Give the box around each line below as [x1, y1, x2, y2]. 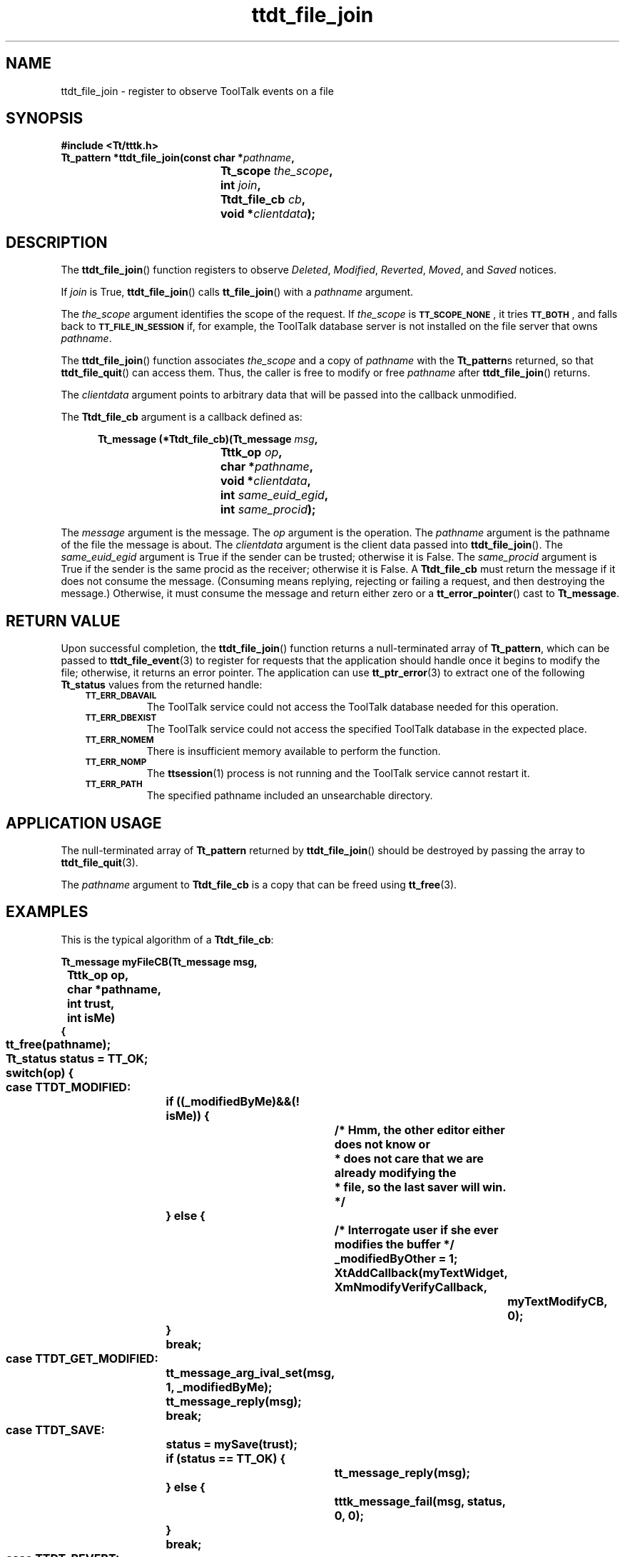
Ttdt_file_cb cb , [220, 192, 306, 207]
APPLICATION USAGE [6, 813, 162, 832]
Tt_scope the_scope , [220, 164, 333, 179]
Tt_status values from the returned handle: [61, 679, 263, 691]
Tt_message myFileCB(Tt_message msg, [61, 955, 258, 968]
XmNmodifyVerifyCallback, [334, 1279, 487, 1294]
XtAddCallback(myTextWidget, [334, 1265, 508, 1280]
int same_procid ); [220, 502, 316, 517]
